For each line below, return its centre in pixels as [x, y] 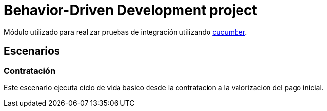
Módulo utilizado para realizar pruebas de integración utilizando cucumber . [126, 32]
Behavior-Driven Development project [131, 10]
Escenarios [32, 51]
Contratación [30, 70]
